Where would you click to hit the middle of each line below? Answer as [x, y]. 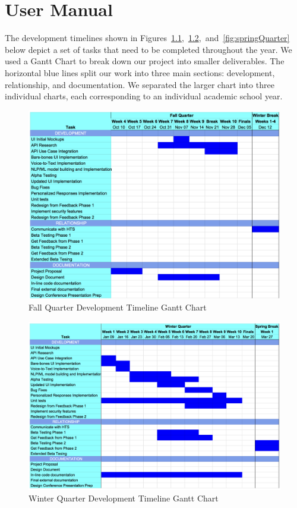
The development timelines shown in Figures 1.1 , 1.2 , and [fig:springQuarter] [147, 38]
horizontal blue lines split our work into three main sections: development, [140, 72]
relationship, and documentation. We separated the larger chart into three [140, 84]
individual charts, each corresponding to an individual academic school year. [144, 96]
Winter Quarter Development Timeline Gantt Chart [124, 498]
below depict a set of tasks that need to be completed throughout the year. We [148, 49]
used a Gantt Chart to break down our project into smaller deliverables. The [145, 61]
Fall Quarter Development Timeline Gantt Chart [118, 307]
